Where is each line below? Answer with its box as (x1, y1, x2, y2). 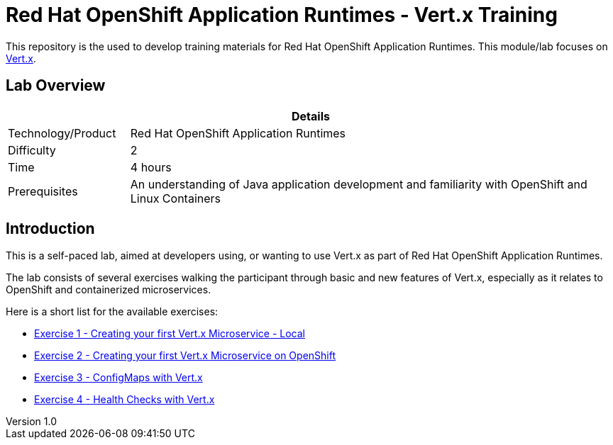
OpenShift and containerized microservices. (6, 283, 211, 296)
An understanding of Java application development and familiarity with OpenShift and (130, 176, 587, 191)
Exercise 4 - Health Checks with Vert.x (34, 393, 215, 406)
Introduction (6, 220, 95, 238)
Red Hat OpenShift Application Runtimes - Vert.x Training (6, 3, 558, 27)
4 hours (130, 159, 172, 174)
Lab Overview (6, 77, 106, 95)
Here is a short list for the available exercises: (6, 305, 219, 318)
